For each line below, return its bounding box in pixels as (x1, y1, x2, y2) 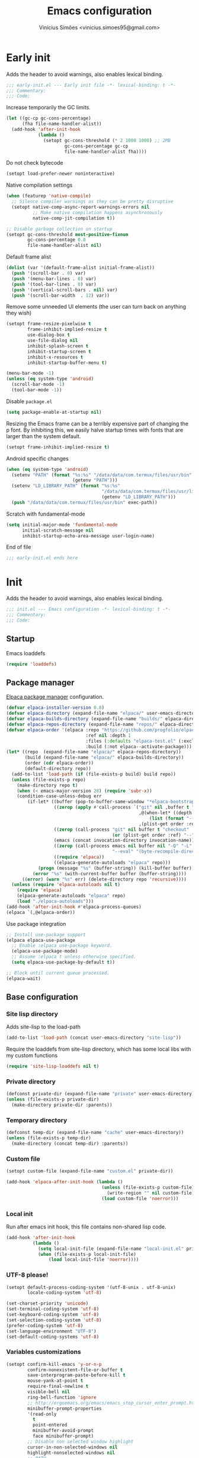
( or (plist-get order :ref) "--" (112, 832, 195, 838)
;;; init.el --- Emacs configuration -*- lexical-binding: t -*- (6, 607, 171, 612)
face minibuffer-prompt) (32, 1433, 94, 1440)
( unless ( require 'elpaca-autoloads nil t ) (11, 882, 120, 888)
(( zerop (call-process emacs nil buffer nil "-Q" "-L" (53, 843, 192, 849)
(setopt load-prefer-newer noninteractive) (6, 171, 115, 177)
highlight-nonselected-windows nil (27, 1450, 115, 1456)
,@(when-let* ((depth (138, 810, 192, 816)
